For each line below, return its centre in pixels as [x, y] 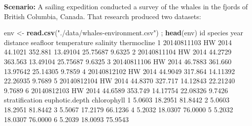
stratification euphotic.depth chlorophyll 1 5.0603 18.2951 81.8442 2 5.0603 [117, 100]
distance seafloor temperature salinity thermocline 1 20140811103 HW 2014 [118, 42]
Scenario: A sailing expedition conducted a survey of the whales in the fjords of [126, 6]
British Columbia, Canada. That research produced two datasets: [103, 16]
